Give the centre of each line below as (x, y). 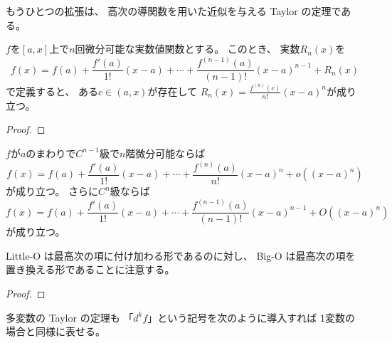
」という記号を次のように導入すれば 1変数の (251, 317)
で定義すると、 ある (52, 91)
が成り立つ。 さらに (52, 191)
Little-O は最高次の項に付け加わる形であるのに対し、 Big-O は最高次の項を (181, 255)
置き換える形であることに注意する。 (90, 269)
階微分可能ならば (165, 153)
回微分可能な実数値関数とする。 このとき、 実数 (187, 49)
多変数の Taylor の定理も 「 (70, 317)
